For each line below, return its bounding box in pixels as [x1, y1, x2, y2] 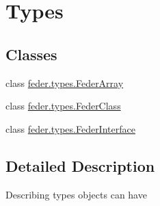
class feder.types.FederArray [5, 75, 124, 90]
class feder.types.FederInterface [5, 121, 135, 136]
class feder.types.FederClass [5, 99, 121, 113]
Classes [5, 43, 57, 64]
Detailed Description [5, 155, 155, 176]
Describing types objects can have [5, 187, 147, 201]
